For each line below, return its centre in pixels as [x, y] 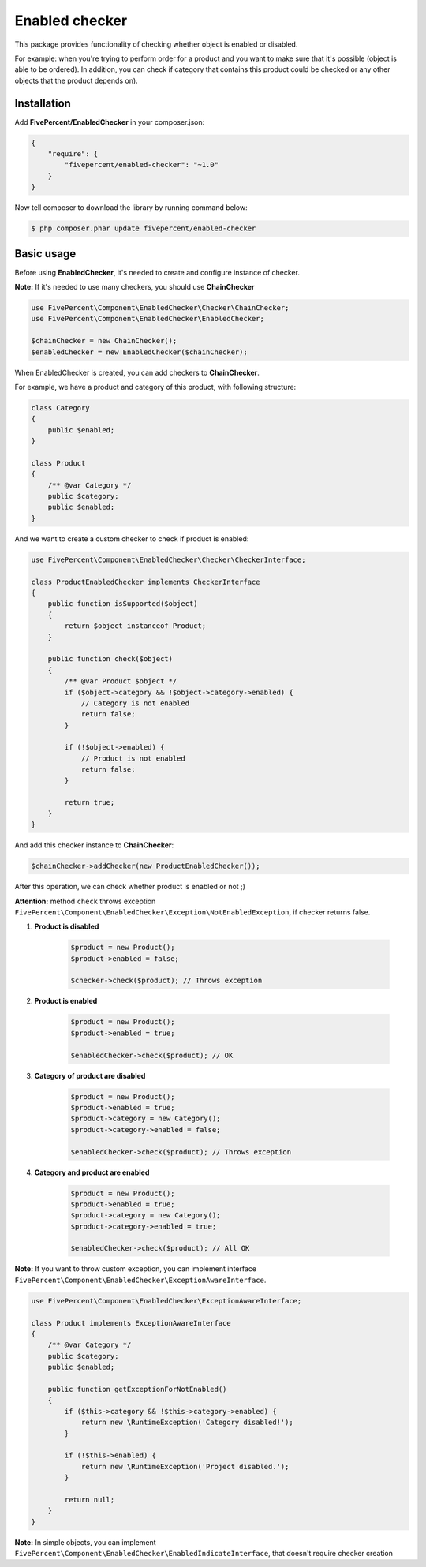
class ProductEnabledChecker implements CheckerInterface [146, 582]
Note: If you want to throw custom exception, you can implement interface [135, 1269]
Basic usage [45, 254]
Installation [43, 103]
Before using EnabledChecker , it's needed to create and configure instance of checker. [157, 272]
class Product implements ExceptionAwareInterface [131, 1323]
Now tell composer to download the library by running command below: [131, 208]
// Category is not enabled [135, 703]
